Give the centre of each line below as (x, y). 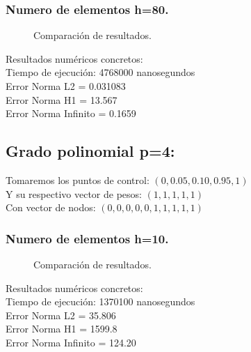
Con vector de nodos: (51, 207)
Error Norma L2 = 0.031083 (66, 86)
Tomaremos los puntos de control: (78, 179)
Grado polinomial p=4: (90, 151)
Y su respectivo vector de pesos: (74, 193)
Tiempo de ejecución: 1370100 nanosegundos (100, 301)
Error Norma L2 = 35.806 (61, 315)
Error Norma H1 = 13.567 (62, 99)
